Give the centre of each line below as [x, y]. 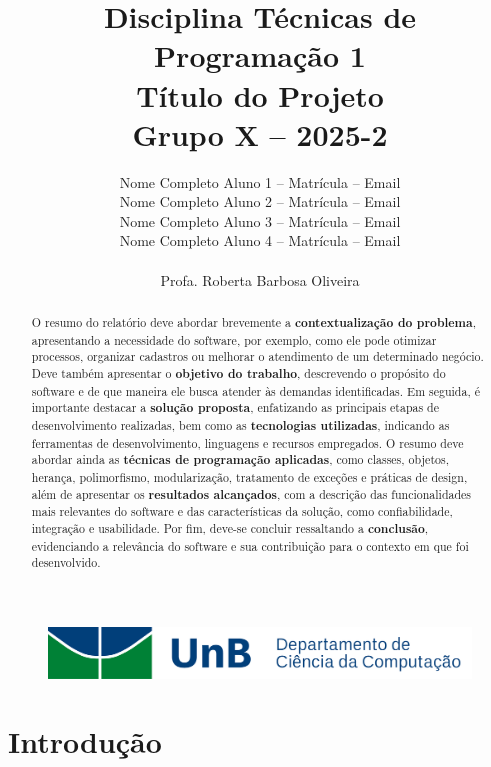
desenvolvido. [66, 562]
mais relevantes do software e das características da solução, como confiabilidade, [242, 511]
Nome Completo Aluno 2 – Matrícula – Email [260, 201]
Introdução [85, 741]
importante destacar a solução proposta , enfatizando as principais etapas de [235, 408]
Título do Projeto [260, 94]
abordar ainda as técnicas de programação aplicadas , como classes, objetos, [240, 460]
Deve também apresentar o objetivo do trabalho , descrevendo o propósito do [238, 374]
